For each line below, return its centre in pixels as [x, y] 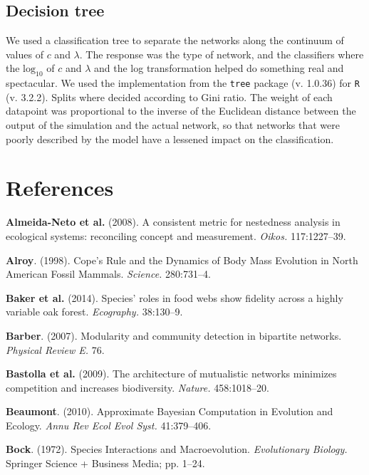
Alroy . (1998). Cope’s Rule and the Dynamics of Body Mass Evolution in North [182, 260]
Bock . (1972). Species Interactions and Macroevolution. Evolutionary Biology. [177, 449]
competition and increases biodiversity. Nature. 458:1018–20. [137, 387]
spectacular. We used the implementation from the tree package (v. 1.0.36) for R [183, 83]
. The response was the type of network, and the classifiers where [222, 54]
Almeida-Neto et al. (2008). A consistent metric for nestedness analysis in [173, 222]
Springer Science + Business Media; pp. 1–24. [105, 463]
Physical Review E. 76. [55, 349]
